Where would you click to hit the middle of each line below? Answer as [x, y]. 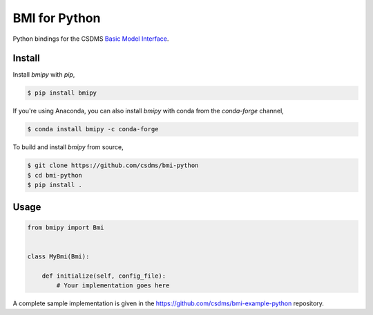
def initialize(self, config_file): [104, 276]
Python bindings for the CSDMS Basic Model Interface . [91, 39]
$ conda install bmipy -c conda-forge [93, 129]
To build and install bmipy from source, [68, 147]
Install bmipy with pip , [44, 75]
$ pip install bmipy [62, 93]
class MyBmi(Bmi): [58, 256]
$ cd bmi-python [55, 175]
